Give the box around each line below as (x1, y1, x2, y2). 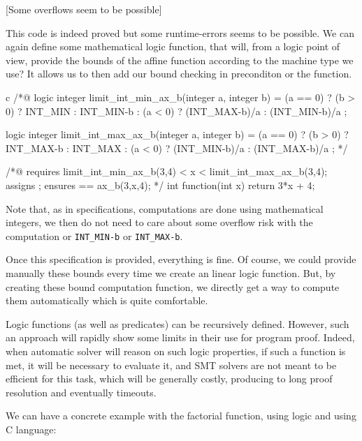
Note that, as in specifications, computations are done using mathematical (6, 201, 324, 216)
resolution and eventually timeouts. (6, 384, 157, 399)
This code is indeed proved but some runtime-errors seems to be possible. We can (6, 25, 354, 40)
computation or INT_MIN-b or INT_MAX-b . (6, 228, 183, 243)
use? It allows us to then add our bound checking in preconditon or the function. (6, 66, 352, 81)
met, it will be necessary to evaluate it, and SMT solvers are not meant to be (6, 357, 337, 372)
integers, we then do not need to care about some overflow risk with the (6, 215, 313, 230)
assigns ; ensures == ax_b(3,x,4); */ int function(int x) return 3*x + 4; (6, 177, 315, 192)
